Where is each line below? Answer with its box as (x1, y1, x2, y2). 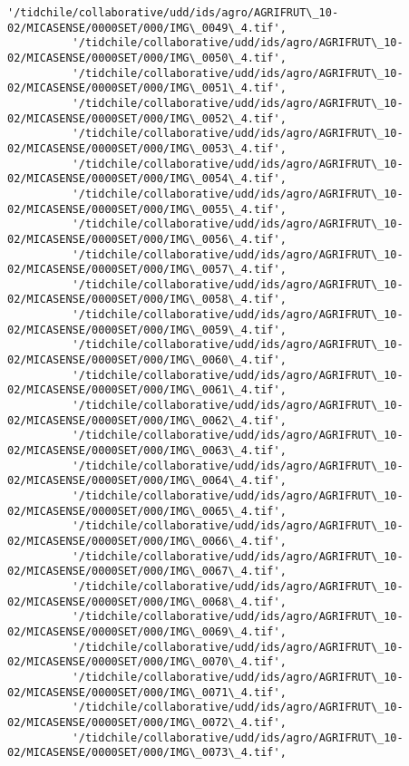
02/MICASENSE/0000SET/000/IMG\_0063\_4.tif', (7, 444, 287, 458)
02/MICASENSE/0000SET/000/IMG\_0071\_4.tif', (7, 685, 287, 699)
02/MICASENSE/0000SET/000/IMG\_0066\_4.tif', (7, 534, 287, 548)
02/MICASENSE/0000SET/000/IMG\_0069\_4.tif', (7, 625, 287, 638)
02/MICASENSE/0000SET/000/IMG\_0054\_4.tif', (7, 172, 287, 186)
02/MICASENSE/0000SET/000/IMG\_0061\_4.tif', (7, 383, 287, 397)
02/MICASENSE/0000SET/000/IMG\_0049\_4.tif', (7, 21, 287, 34)
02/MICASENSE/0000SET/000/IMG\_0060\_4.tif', (7, 354, 287, 367)
